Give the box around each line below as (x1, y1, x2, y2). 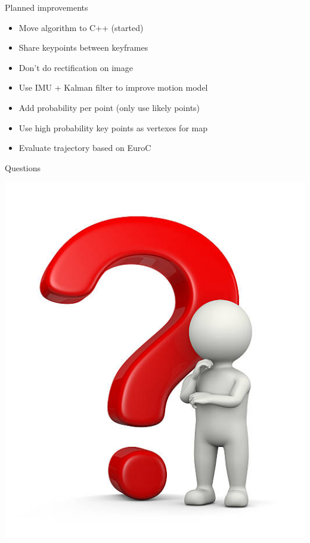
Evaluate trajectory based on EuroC (18, 141, 151, 154)
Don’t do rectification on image (18, 61, 133, 73)
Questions (5, 161, 41, 174)
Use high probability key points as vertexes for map (18, 121, 207, 134)
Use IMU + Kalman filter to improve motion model (18, 81, 208, 94)
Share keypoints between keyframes (18, 41, 148, 54)
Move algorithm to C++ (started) (18, 21, 144, 33)
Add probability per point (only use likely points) (18, 101, 200, 113)
